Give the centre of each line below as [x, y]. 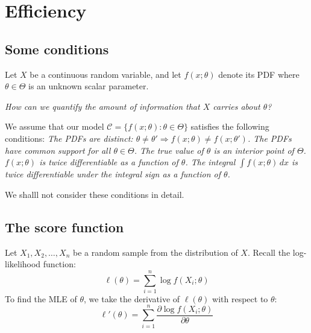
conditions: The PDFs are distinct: [69, 138]
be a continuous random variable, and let [105, 74]
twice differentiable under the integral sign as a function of [113, 174]
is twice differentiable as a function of [109, 162]
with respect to [240, 298]
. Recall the [269, 252]
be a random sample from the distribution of [155, 252]
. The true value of [169, 150]
